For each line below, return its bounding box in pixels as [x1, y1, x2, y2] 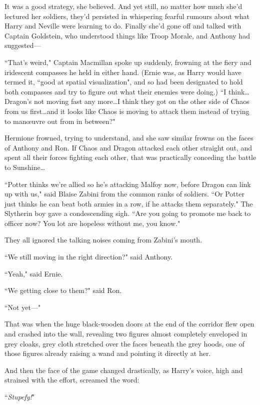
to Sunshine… [4, 161, 45, 172]
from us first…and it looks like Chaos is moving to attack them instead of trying [4, 105, 249, 116]
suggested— [4, 40, 41, 50]
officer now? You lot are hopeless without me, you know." [4, 217, 180, 228]
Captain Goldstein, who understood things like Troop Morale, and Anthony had [4, 30, 250, 40]
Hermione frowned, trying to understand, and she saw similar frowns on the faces [4, 132, 253, 143]
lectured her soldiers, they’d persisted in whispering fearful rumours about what [4, 10, 250, 21]
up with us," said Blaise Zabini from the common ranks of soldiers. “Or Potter [4, 188, 244, 199]
